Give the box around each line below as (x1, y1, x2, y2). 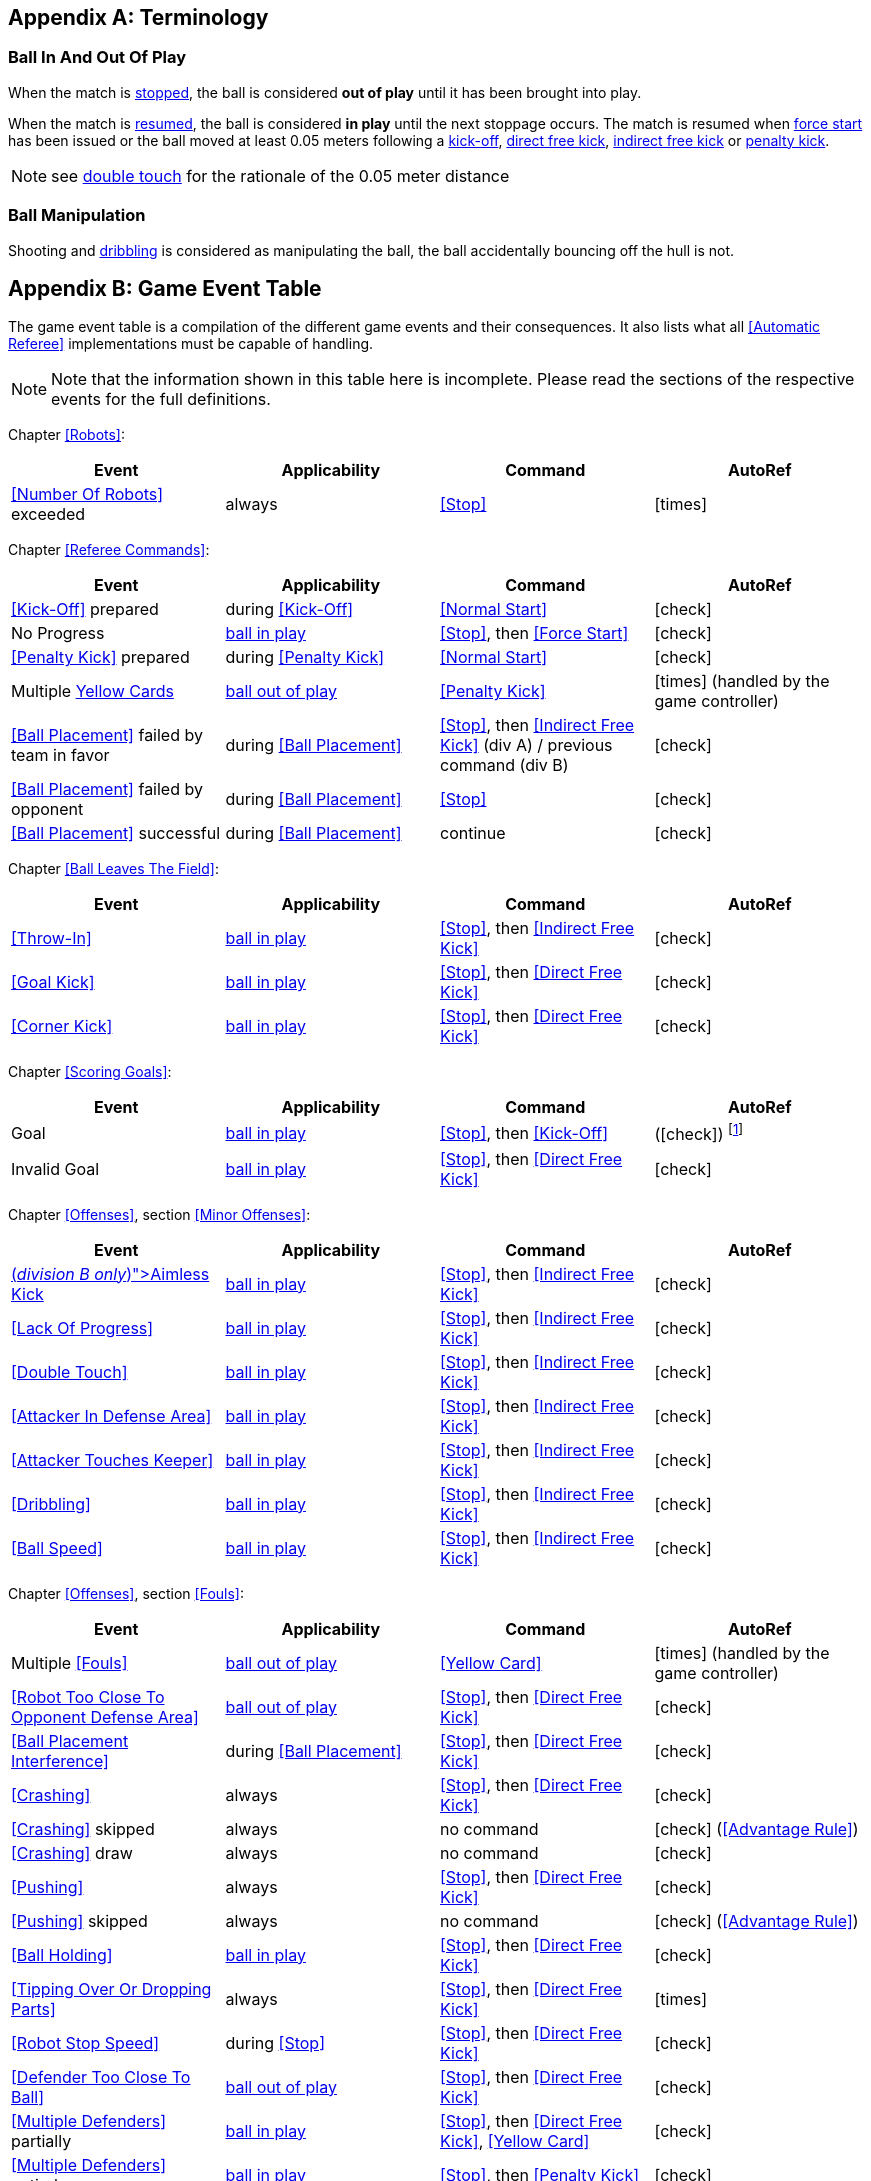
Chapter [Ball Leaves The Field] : (8, 860, 219, 878)
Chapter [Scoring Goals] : (8, 1063, 172, 1081)
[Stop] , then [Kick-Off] (440, 1123, 609, 1144)
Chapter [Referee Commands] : (8, 541, 210, 559)
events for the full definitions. (51, 389, 271, 410)
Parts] (11, 1998, 56, 2019)
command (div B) (440, 755, 569, 776)
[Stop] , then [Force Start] (440, 623, 629, 644)
